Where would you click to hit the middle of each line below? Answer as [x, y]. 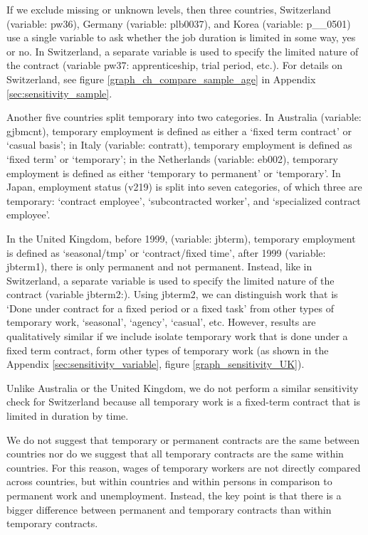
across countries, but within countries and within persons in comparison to [169, 481]
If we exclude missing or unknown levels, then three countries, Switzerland [169, 9]
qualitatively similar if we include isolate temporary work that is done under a [177, 336]
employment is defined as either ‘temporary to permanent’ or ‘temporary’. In [174, 173]
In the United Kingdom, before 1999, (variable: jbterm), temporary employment [181, 238]
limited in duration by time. [68, 416]
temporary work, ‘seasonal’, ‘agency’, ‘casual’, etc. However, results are [161, 322]
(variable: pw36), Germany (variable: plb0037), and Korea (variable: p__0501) [179, 23]
